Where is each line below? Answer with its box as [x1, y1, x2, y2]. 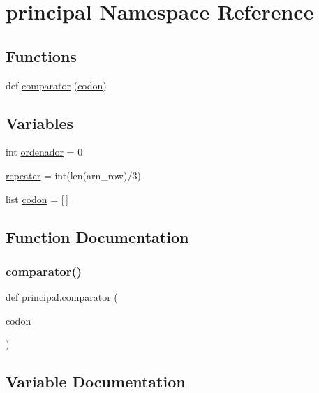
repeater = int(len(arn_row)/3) [6, 168, 141, 182]
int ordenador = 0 [6, 144, 83, 159]
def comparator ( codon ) [6, 77, 107, 92]
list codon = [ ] [6, 191, 68, 206]
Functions [6, 45, 77, 66]
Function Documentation [6, 225, 189, 247]
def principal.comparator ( [6, 290, 118, 304]
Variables [6, 112, 74, 133]
